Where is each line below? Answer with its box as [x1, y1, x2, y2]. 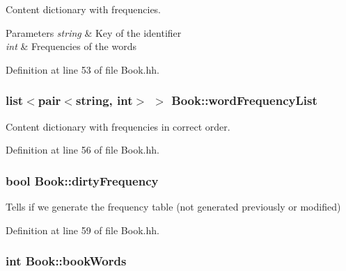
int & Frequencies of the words [6, 39, 136, 54]
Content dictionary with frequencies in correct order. [6, 119, 230, 133]
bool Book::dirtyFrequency [6, 172, 159, 189]
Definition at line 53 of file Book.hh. [6, 62, 159, 76]
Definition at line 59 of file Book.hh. [6, 222, 159, 237]
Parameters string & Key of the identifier [6, 25, 182, 40]
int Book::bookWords [6, 252, 127, 270]
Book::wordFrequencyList [171, 92, 317, 109]
